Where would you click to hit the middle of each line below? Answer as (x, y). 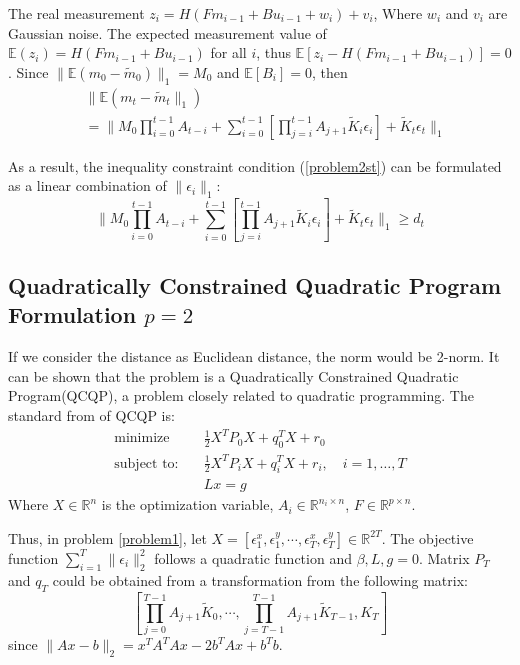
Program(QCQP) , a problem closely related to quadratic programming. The (241, 395)
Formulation (72, 314)
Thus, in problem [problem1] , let (107, 537)
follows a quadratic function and (253, 557)
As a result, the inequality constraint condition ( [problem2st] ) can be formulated (255, 165)
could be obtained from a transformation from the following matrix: (260, 579)
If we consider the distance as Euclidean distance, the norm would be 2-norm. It (254, 356)
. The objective (427, 537)
